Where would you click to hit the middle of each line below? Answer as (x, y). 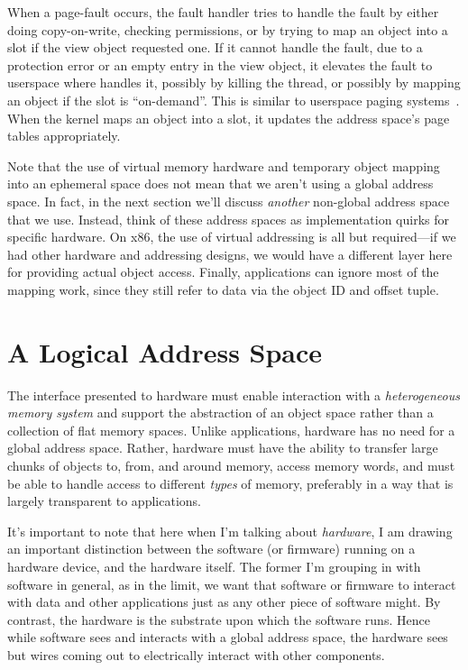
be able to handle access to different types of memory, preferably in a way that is (230, 483)
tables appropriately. (64, 136)
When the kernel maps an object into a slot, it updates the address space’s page (229, 118)
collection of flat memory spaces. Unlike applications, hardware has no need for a (231, 430)
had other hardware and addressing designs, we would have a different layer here (230, 254)
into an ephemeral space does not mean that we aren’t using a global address (220, 184)
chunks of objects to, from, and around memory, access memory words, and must (231, 465)
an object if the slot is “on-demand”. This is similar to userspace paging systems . (234, 100)
